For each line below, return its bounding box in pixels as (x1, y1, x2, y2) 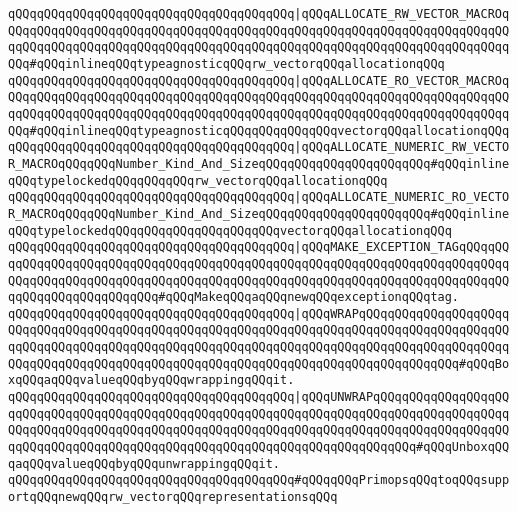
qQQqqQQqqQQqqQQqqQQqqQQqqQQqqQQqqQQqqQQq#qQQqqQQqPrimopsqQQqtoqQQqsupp (8, 473, 510, 488)
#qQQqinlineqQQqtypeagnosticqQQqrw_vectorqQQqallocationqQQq (29, 56, 445, 71)
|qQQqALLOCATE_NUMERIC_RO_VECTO (294, 190, 510, 205)
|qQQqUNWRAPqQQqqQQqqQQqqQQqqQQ (294, 390, 510, 405)
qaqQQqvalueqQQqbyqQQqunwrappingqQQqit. (8, 456, 281, 471)
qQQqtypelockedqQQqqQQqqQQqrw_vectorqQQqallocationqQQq (8, 173, 388, 188)
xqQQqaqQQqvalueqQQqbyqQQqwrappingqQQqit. (8, 373, 295, 388)
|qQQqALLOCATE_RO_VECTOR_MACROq (294, 73, 510, 88)
